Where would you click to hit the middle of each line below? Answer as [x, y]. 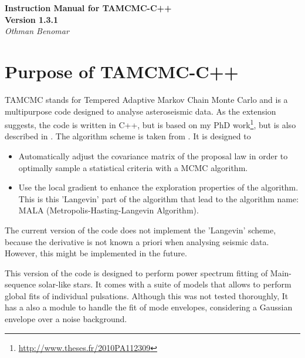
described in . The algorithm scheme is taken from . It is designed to [128, 136]
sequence [21, 284]
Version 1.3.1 [32, 19]
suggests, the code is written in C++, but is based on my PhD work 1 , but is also [150, 124]
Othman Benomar [37, 31]
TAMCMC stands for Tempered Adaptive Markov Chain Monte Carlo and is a [146, 99]
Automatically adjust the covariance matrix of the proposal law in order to [153, 155]
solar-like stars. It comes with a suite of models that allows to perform [165, 284]
